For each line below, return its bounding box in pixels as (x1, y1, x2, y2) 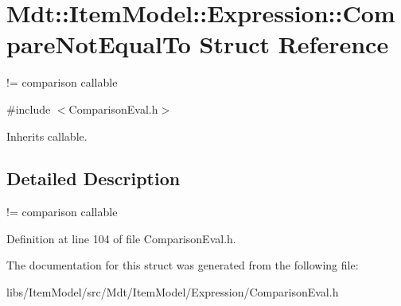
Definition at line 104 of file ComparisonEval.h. (6, 230, 236, 246)
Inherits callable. (6, 127, 88, 144)
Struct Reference (199, 28, 389, 60)
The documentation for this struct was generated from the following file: (6, 257, 359, 273)
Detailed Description (6, 166, 181, 191)
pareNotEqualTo (6, 28, 191, 60)
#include (6, 100, 51, 117)
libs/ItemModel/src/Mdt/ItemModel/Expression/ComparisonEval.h (6, 284, 339, 300)
